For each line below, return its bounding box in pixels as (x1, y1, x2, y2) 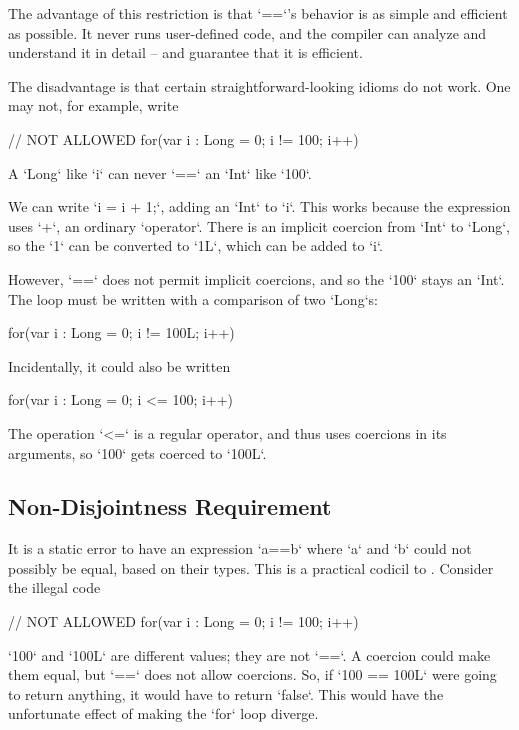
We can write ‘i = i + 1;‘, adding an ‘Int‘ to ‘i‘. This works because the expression (8, 196, 511, 217)
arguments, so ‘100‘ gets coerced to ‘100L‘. (8, 442, 267, 463)
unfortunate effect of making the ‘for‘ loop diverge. (8, 703, 319, 724)
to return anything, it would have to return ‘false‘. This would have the (8, 683, 444, 704)
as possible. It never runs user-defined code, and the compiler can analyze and (8, 22, 487, 43)
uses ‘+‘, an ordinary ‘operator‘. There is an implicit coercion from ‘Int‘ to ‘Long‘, (8, 215, 511, 236)
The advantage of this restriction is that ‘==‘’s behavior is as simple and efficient (8, 3, 508, 23)
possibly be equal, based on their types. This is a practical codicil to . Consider (8, 557, 494, 578)
